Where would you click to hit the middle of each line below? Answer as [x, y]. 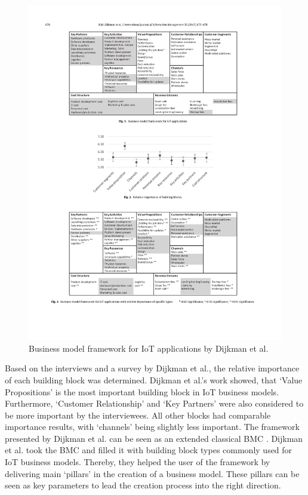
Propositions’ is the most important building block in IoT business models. [142, 391]
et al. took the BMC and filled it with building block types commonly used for [149, 450]
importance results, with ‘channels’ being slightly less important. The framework [152, 427]
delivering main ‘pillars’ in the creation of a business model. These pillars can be [152, 473]
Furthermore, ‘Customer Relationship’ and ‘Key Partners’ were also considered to [154, 403]
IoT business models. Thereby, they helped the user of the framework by [138, 462]
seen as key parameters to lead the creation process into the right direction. [143, 485]
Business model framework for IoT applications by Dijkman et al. [149, 348]
